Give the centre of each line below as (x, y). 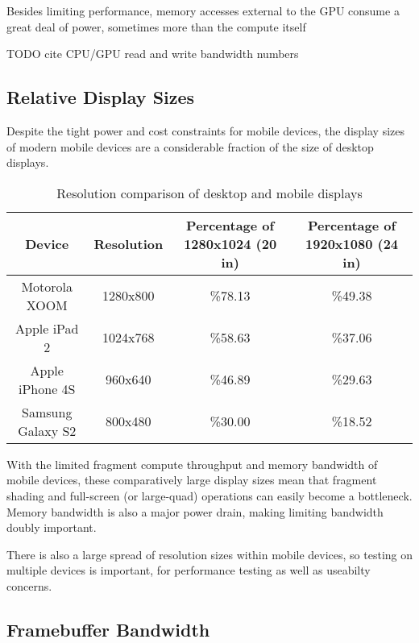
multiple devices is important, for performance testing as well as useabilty (189, 570)
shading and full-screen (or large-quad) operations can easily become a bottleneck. (209, 495)
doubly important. (52, 527)
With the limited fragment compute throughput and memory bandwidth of (192, 464)
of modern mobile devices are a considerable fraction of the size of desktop (190, 146)
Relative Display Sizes (101, 97)
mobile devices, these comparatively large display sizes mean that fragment (192, 480)
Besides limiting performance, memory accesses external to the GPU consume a (203, 10)
